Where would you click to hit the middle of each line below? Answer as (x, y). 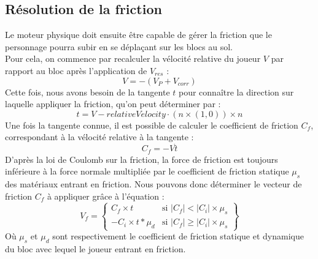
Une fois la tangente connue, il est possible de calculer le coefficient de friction (152, 125)
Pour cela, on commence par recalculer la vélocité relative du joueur (133, 58)
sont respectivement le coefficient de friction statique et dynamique (178, 236)
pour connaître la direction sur (236, 92)
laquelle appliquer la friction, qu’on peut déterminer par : (113, 104)
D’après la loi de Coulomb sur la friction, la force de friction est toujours (142, 159)
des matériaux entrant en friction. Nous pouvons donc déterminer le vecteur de (153, 184)
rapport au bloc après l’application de (76, 70)
